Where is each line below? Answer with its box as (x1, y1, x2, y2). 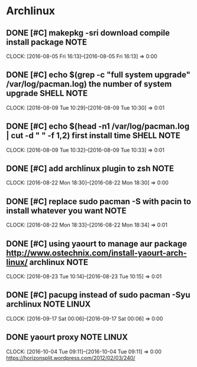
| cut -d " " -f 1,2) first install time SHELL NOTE (6, 130, 180, 141)
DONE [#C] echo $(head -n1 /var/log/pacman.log (6, 122, 190, 132)
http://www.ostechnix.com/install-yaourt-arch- (6, 248, 188, 258)
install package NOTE (6, 37, 88, 47)
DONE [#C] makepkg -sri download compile (6, 28, 170, 38)
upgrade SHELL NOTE (6, 88, 88, 98)
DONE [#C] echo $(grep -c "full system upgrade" (6, 70, 191, 80)
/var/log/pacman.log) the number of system (6, 79, 172, 90)
